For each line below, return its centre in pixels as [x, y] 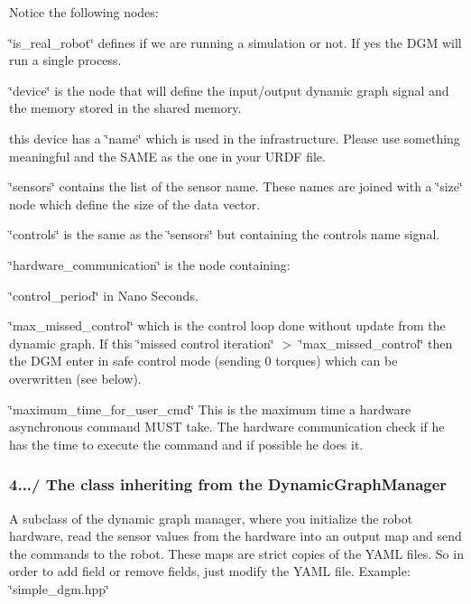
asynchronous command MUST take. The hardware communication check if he [227, 427]
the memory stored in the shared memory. [125, 108]
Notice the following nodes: [84, 12]
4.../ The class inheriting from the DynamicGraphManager [228, 484]
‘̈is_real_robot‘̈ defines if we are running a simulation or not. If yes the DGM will [235, 42]
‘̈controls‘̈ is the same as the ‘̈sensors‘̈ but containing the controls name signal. [225, 234]
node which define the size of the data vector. [135, 204]
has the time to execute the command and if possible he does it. [186, 444]
